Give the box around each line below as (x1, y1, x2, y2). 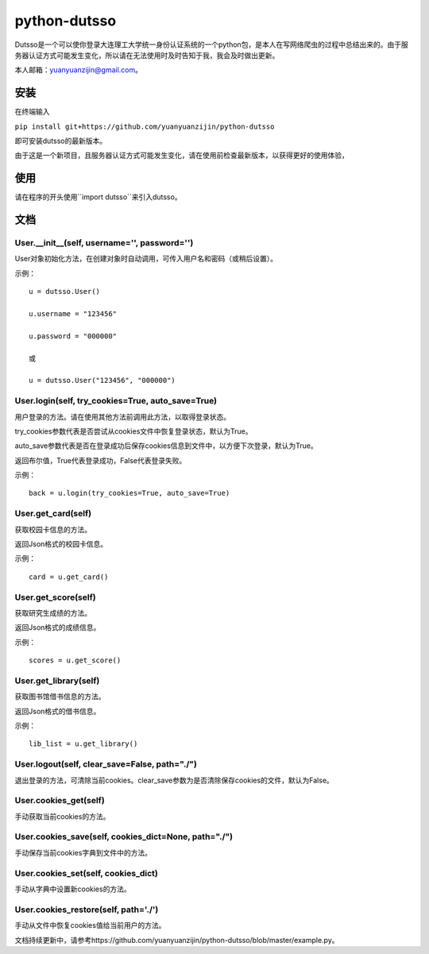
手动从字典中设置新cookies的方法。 (14, 884, 131, 894)
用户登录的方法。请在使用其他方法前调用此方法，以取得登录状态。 (14, 411, 230, 421)
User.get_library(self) (14, 675, 100, 686)
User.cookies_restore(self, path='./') (14, 904, 159, 915)
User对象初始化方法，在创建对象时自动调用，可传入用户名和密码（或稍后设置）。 (14, 254, 278, 264)
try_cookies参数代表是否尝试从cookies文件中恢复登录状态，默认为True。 (14, 426, 253, 436)
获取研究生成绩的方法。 (14, 608, 91, 617)
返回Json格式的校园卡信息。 (14, 539, 108, 548)
